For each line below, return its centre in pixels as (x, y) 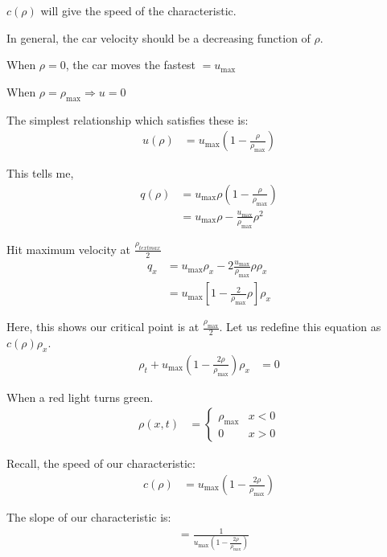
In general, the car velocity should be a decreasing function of (159, 37)
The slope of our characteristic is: (89, 517)
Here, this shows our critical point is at (103, 327)
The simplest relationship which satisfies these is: (128, 119)
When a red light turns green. (80, 397)
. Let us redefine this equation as (300, 327)
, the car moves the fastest (130, 65)
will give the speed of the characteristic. (138, 10)
